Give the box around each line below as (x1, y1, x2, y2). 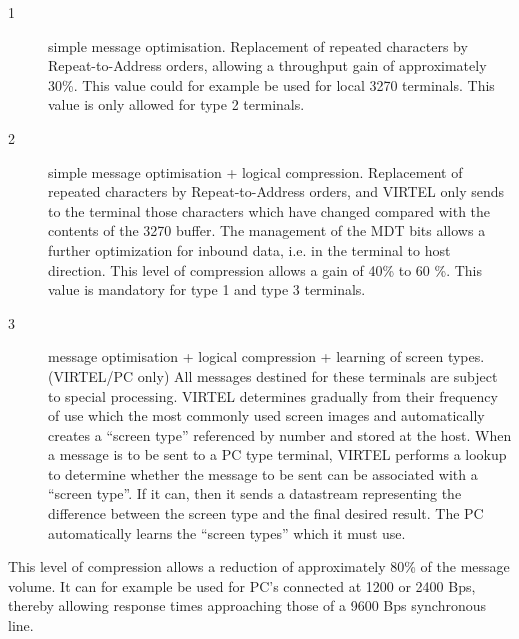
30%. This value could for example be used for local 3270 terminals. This (48, 74, 495, 95)
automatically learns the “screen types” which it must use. (48, 522, 406, 543)
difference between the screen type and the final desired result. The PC (48, 503, 484, 524)
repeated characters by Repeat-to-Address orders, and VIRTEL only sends (48, 181, 505, 202)
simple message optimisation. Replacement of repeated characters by (48, 35, 468, 56)
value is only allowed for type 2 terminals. (48, 94, 305, 115)
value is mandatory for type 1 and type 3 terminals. (48, 279, 366, 300)
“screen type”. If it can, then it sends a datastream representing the (48, 483, 462, 504)
